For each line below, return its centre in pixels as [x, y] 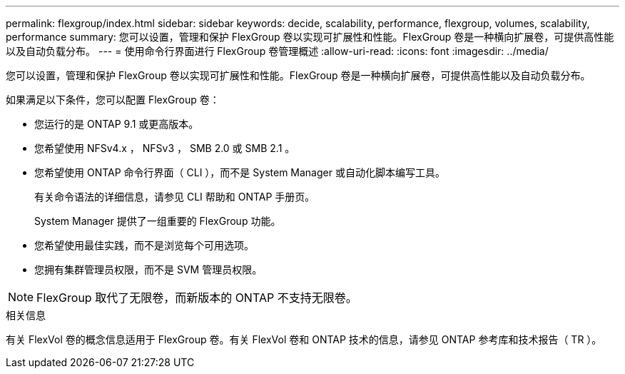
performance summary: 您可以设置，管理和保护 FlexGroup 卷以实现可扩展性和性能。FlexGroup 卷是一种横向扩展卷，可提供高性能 [310, 37]
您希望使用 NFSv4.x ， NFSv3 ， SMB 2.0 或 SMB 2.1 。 [165, 148]
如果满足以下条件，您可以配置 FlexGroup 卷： [113, 100]
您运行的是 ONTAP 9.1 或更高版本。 [117, 124]
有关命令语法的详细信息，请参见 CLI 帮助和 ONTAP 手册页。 [175, 197]
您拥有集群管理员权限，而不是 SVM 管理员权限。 [148, 269]
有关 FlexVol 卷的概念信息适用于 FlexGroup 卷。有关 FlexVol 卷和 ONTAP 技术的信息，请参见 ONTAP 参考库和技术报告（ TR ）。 [304, 339]
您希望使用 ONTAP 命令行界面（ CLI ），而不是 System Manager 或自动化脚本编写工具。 [240, 172]
